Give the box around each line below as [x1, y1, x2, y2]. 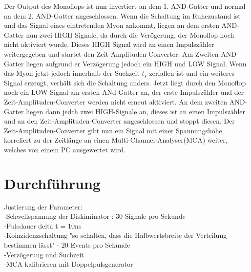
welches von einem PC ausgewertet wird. [4, 144, 125, 154]
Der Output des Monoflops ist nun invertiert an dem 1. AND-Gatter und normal [4, 1, 246, 11]
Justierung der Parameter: [4, 201, 83, 211]
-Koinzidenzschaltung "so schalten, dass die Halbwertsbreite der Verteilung [4, 230, 227, 240]
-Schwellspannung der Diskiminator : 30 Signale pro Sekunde [4, 211, 186, 221]
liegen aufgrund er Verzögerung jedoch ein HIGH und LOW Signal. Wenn [26, 58, 247, 68]
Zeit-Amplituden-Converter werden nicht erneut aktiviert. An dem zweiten [4, 96, 228, 106]
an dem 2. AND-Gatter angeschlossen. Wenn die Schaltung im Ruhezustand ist [4, 10, 241, 21]
